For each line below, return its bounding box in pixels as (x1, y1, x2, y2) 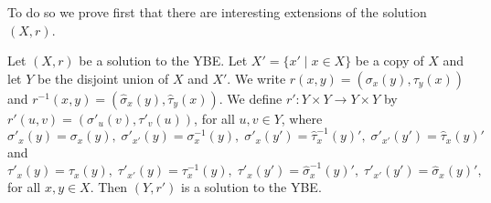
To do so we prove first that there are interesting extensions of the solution (7, 3, 427, 21)
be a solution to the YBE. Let (79, 51, 248, 70)
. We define (219, 88, 283, 107)
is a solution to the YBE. (181, 178, 322, 197)
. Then (90, 178, 128, 197)
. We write (227, 68, 286, 87)
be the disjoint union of (37, 68, 169, 87)
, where (281, 108, 323, 127)
